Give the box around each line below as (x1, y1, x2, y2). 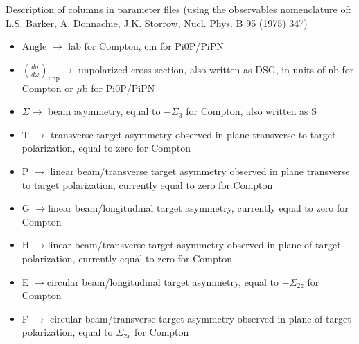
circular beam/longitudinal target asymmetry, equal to (46, 274, 279, 289)
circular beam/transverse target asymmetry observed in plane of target (50, 311, 351, 325)
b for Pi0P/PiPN (82, 80, 155, 95)
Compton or (21, 80, 73, 95)
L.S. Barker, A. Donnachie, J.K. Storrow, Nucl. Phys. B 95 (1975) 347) (6, 15, 308, 30)
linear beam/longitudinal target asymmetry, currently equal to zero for (48, 201, 349, 215)
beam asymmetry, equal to (48, 104, 161, 118)
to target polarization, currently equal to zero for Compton (21, 177, 273, 192)
